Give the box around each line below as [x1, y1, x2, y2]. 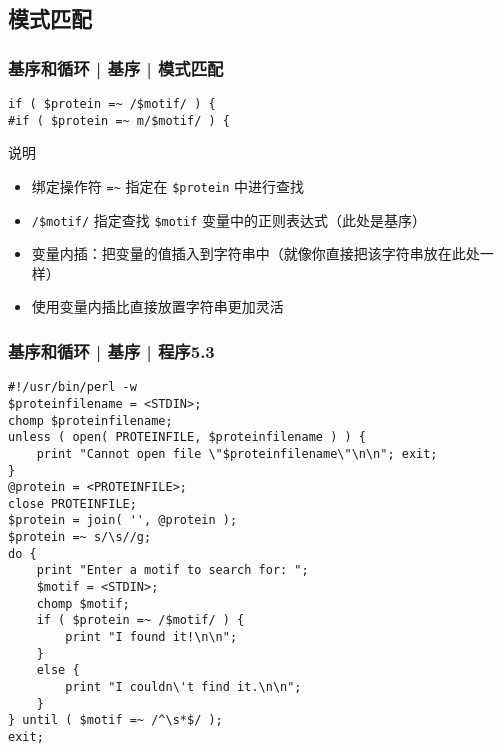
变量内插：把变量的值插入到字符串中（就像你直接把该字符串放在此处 [31, 243, 480, 264]
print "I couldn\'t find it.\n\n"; [65, 680, 302, 695]
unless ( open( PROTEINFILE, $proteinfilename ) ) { [8, 430, 366, 445]
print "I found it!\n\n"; [65, 630, 238, 645]
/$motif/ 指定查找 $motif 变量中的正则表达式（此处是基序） [31, 209, 427, 230]
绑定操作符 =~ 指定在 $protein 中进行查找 [31, 175, 305, 196]
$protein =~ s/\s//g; [8, 530, 152, 545]
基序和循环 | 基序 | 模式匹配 [8, 55, 224, 80]
